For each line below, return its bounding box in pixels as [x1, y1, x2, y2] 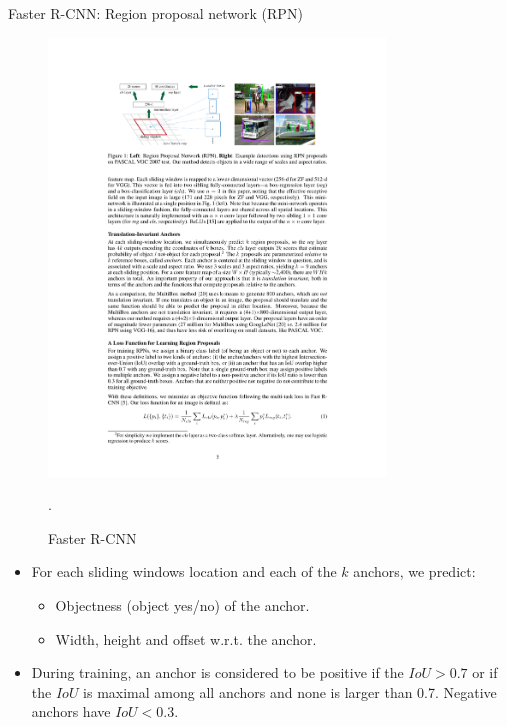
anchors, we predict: [353, 561, 476, 582]
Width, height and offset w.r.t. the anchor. [55, 628, 317, 649]
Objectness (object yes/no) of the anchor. [55, 595, 310, 616]
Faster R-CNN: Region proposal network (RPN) [8, 3, 303, 23]
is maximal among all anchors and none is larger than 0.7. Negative [83, 681, 497, 702]
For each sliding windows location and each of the [31, 561, 337, 582]
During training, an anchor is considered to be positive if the [31, 662, 404, 683]
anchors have [31, 701, 111, 722]
